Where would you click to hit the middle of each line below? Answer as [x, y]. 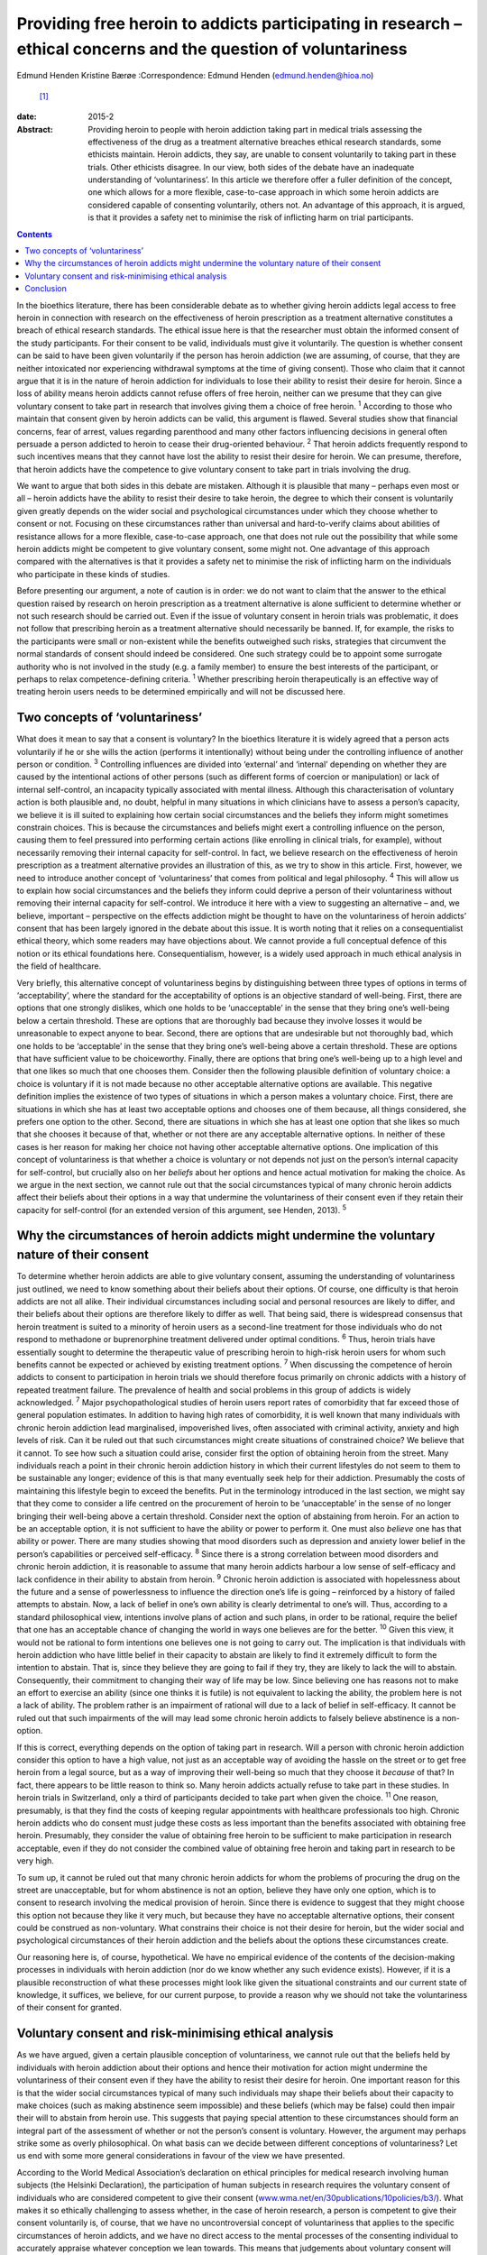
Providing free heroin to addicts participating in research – [239, 23]
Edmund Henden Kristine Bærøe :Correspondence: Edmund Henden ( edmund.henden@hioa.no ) [195, 76]
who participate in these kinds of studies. [93, 574]
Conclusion [46, 289]
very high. [35, 1861]
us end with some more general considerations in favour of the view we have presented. [181, 2156]
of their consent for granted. [69, 2008]
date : [27, 116]
